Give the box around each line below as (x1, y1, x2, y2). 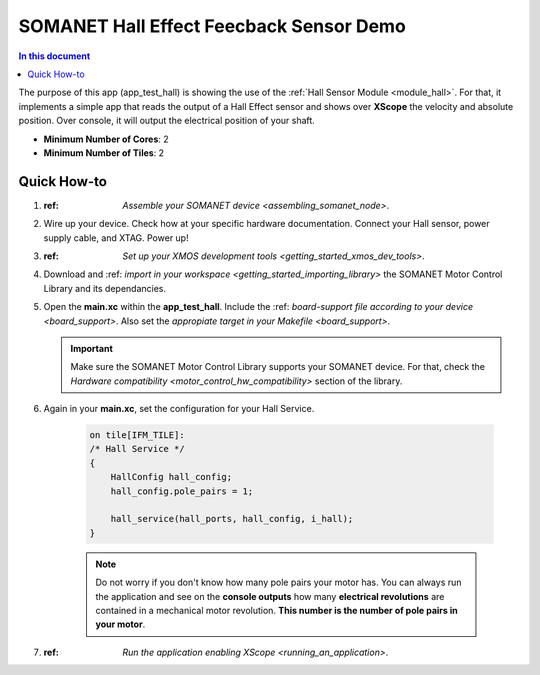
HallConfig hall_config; (110, 471, 233, 483)
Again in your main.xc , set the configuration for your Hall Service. (43, 403, 315, 415)
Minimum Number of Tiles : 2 (43, 146, 165, 159)
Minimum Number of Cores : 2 (43, 133, 169, 145)
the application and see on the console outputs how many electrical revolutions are (95, 590, 445, 602)
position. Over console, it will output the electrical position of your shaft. (18, 115, 315, 127)
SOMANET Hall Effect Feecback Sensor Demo (18, 15, 407, 37)
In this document (18, 50, 91, 62)
